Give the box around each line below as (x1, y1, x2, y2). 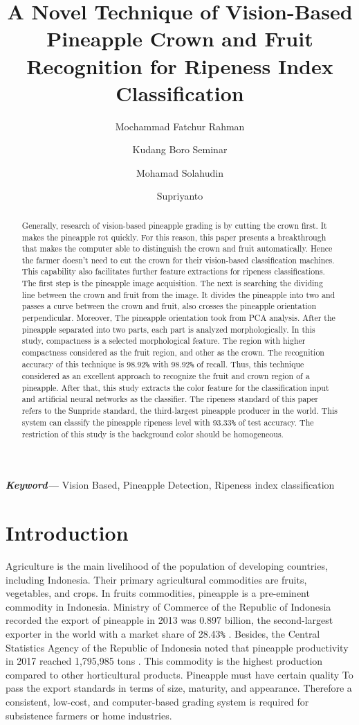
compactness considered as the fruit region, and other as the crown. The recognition (21, 347, 324, 358)
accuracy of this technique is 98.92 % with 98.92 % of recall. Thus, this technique (21, 358, 304, 369)
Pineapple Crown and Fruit (46, 24, 313, 53)
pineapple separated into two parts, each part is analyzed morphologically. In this (21, 323, 315, 335)
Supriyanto (156, 189, 203, 203)
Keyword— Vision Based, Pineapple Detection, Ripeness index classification (6, 478, 335, 492)
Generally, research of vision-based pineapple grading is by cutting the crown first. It (21, 219, 327, 231)
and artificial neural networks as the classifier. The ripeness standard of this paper (21, 393, 318, 405)
